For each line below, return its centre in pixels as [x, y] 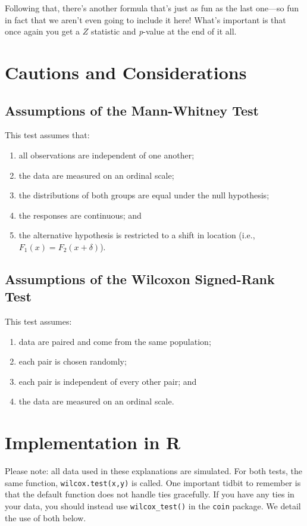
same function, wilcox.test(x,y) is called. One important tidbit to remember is [153, 482]
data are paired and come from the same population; [115, 341]
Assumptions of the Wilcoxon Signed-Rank [140, 278]
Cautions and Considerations [126, 72]
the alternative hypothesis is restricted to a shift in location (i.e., [137, 235]
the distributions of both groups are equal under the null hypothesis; [144, 195]
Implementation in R [93, 442]
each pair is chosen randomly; [73, 361]
